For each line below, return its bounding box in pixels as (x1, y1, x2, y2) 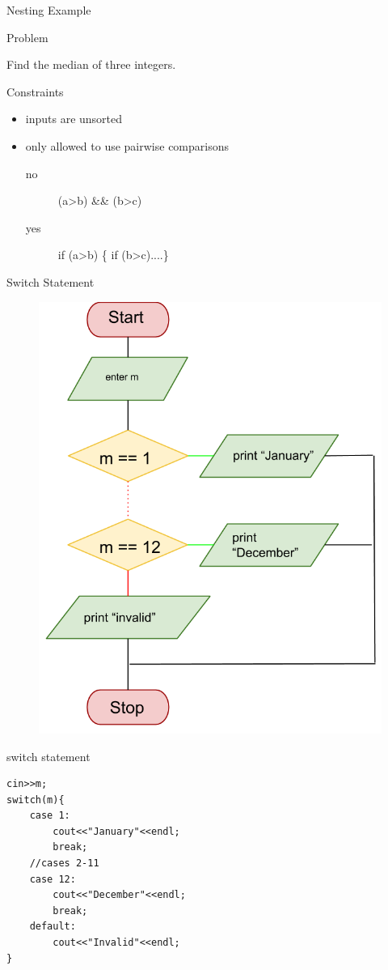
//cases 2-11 (29, 857, 99, 870)
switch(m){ (6, 793, 65, 806)
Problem (6, 28, 48, 45)
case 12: (29, 873, 76, 885)
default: (29, 921, 76, 933)
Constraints (6, 83, 64, 100)
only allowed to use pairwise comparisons (25, 137, 229, 154)
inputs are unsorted (25, 110, 123, 127)
